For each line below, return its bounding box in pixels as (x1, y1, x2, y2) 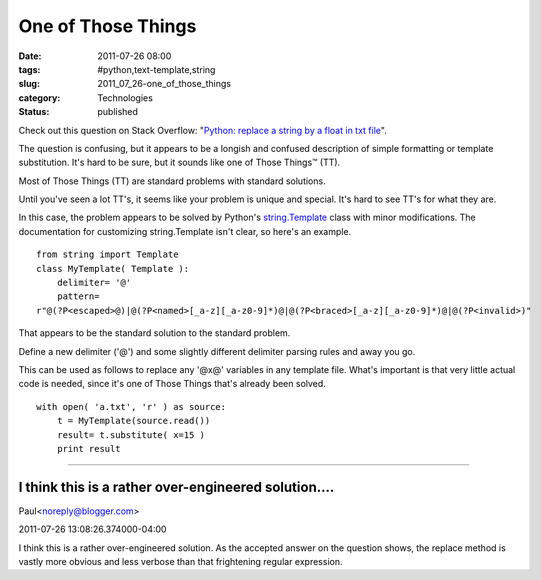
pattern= (56, 291, 100, 302)
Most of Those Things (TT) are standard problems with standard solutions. (18, 175, 326, 187)
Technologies (97, 91, 154, 104)
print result (56, 443, 121, 454)
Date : (18, 50, 42, 62)
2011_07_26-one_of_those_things (97, 78, 232, 90)
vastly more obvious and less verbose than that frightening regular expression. (18, 556, 343, 567)
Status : (18, 106, 50, 118)
